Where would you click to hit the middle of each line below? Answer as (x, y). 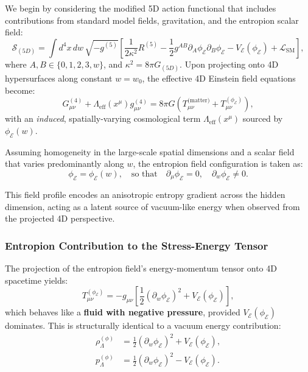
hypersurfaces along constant (59, 78)
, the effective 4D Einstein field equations (219, 78)
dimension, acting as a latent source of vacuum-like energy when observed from (152, 206)
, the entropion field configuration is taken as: (218, 163)
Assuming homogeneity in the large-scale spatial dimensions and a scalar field (150, 151)
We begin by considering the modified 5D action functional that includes (141, 8)
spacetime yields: (37, 280)
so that (144, 174)
